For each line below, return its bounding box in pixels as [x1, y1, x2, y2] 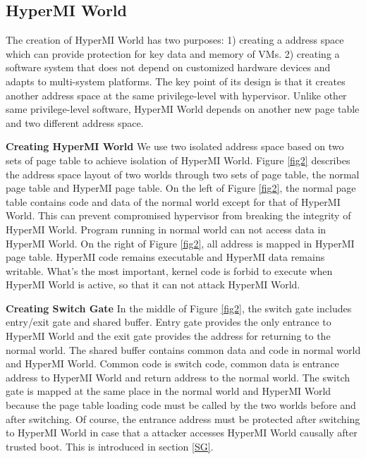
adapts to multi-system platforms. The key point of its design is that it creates [6, 73, 346, 88]
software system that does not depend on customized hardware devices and [6, 60, 331, 75]
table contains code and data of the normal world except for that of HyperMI [6, 194, 341, 209]
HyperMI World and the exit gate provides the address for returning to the [6, 329, 331, 343]
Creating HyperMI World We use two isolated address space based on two [6, 139, 344, 154]
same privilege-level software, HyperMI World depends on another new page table [6, 102, 360, 116]
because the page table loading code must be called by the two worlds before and [6, 398, 356, 412]
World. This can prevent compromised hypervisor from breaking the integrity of [6, 208, 351, 223]
